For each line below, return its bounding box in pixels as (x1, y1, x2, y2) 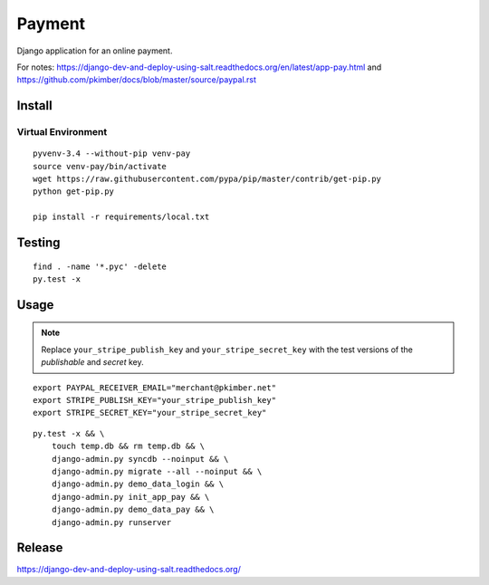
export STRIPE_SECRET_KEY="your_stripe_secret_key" (33, 408, 267, 418)
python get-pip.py (33, 187, 115, 197)
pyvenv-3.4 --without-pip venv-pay (33, 149, 191, 158)
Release (16, 540, 63, 556)
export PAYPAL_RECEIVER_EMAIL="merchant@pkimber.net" (33, 382, 276, 393)
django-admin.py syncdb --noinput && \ (51, 454, 229, 464)
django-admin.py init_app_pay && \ (51, 492, 210, 502)
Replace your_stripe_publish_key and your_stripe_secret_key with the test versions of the (41, 344, 414, 355)
